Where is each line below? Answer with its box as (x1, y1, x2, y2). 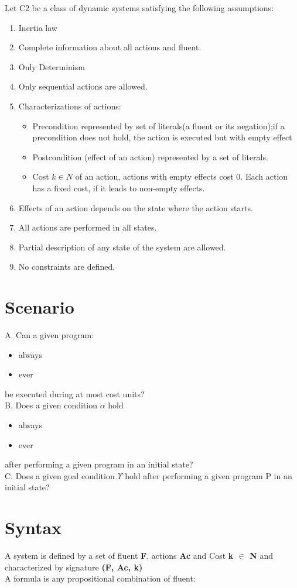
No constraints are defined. (18, 260, 115, 273)
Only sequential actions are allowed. (18, 80, 148, 92)
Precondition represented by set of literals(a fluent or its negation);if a (32, 119, 285, 132)
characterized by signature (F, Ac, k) (5, 561, 143, 573)
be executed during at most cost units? (5, 387, 145, 400)
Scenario (5, 295, 74, 319)
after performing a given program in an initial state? (5, 458, 193, 470)
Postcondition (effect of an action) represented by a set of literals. (32, 150, 268, 163)
